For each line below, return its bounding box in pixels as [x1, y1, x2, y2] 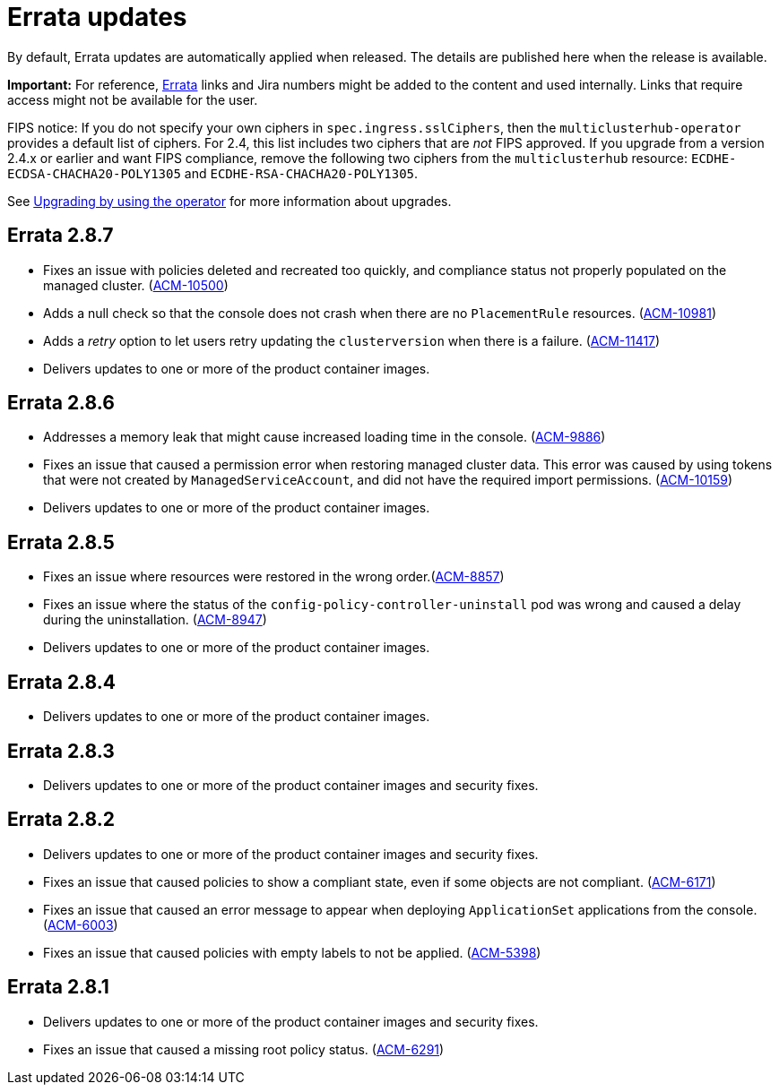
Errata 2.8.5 [7, 530, 115, 554]
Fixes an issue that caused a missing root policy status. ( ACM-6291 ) [43, 1041, 445, 1057]
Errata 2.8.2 [7, 808, 115, 831]
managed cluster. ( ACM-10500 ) [43, 277, 229, 293]
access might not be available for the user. [7, 91, 258, 107]
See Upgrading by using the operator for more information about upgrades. [7, 193, 452, 209]
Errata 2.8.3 [7, 739, 115, 762]
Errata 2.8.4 [7, 670, 116, 693]
